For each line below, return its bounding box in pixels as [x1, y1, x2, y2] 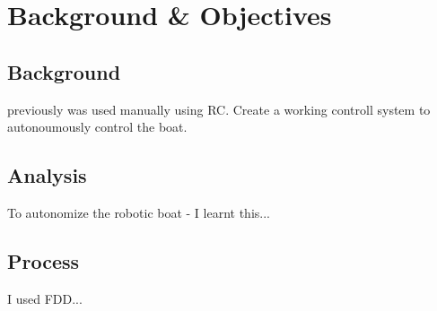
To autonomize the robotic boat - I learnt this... [7, 203, 270, 221]
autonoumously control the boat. [7, 117, 188, 136]
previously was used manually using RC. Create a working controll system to [7, 99, 431, 118]
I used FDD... [7, 289, 83, 307]
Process [7, 246, 80, 274]
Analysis [7, 161, 87, 189]
